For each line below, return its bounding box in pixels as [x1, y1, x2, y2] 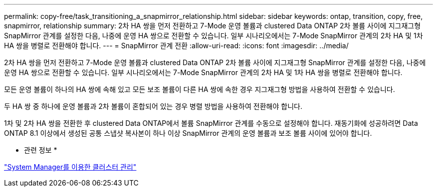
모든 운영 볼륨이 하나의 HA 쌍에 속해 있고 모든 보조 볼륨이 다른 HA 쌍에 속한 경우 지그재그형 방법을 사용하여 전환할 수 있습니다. [4, 85, 395, 94]
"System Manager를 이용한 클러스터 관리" [4, 163, 137, 171]
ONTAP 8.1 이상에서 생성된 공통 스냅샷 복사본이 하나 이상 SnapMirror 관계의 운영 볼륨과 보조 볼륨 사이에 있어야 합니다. [4, 129, 372, 137]
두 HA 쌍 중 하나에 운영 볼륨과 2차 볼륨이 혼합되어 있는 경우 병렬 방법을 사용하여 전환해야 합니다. [4, 102, 302, 110]
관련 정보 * [24, 146, 57, 154]
